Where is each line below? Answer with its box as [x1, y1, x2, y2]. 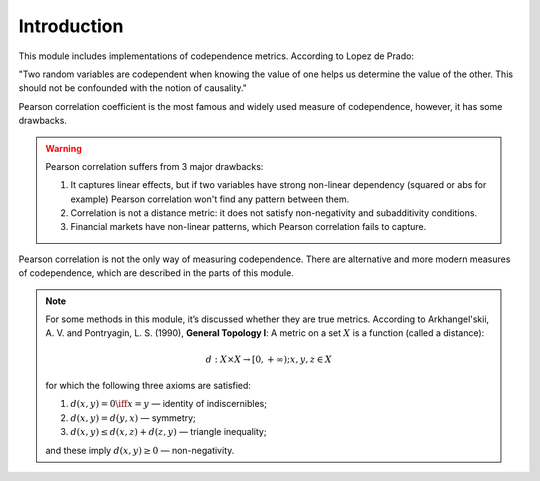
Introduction [18, 15, 124, 37]
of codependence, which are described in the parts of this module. [18, 267, 294, 279]
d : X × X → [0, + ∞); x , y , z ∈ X [205, 353, 332, 365]
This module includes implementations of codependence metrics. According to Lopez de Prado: [18, 50, 415, 62]
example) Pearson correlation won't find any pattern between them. [70, 193, 350, 205]
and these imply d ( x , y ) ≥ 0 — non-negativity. [45, 444, 235, 456]
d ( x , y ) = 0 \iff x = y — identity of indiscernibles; [70, 398, 267, 410]
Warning [45, 142, 82, 154]
